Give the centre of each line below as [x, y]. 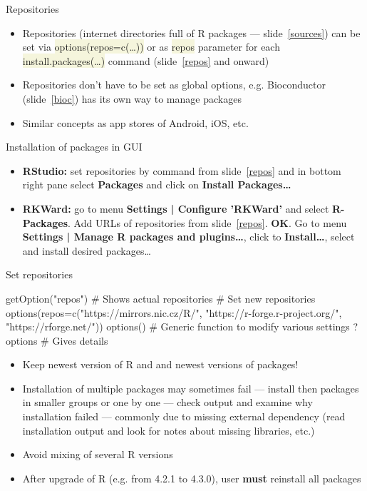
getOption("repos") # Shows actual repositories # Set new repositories [161, 298]
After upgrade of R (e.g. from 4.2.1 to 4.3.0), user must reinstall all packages [192, 478]
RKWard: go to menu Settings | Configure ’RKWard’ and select [176, 208]
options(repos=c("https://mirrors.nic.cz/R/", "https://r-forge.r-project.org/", [174, 312]
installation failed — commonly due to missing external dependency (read [184, 416]
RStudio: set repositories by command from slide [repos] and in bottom [182, 170]
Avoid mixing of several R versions [98, 454]
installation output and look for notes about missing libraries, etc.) [169, 430]
